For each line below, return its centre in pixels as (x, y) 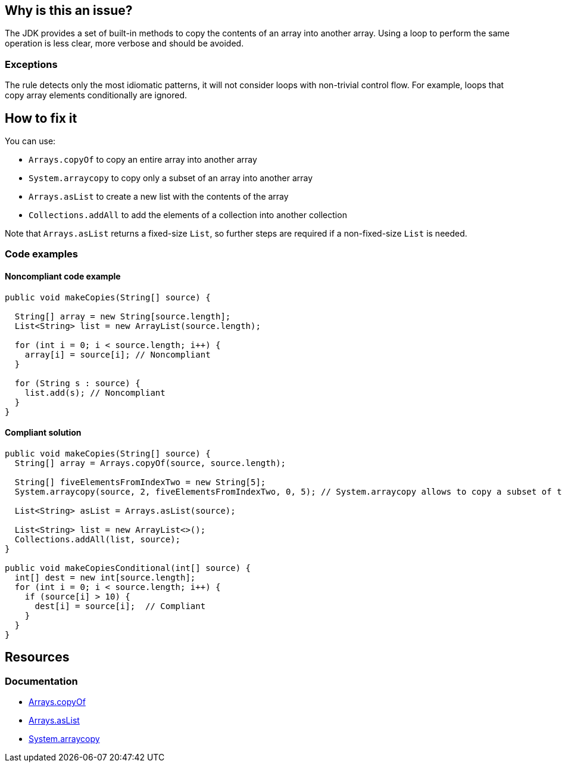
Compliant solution (43, 433)
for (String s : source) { (77, 383)
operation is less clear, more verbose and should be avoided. (124, 44)
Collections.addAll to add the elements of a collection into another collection (188, 215)
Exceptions (31, 64)
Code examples (42, 254)
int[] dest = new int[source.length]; (105, 577)
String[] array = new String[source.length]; (123, 316)
